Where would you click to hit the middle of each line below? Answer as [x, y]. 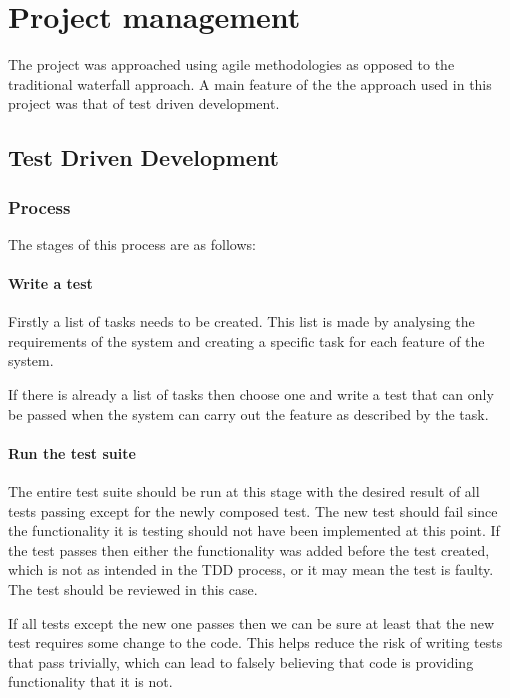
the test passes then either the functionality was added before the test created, [249, 549]
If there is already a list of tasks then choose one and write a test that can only [251, 394]
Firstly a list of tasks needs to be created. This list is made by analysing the [241, 321]
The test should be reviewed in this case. [133, 589]
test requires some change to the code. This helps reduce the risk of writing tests [255, 642]
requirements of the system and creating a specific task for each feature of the [246, 340]
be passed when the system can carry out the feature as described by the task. [248, 413]
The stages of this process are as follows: [132, 243]
